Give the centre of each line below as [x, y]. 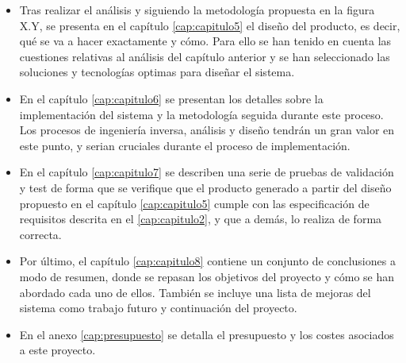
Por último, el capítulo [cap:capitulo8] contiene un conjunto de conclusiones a [207, 261]
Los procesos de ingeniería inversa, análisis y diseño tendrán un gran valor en [207, 130]
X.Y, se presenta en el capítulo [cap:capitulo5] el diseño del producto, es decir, [210, 25]
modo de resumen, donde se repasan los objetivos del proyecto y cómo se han [207, 276]
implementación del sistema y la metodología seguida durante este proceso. [201, 114]
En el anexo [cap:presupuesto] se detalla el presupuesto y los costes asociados [207, 334]
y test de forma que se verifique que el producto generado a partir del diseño [205, 187]
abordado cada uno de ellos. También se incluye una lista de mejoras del [195, 292]
